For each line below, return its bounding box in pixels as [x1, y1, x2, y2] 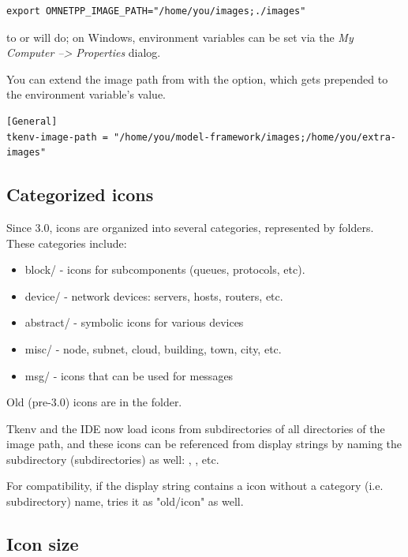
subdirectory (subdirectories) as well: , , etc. [6, 450, 219, 467]
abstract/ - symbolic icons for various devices [24, 314, 244, 331]
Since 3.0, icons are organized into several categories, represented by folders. [6, 219, 374, 235]
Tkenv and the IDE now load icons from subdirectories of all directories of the [6, 420, 385, 436]
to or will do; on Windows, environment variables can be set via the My [6, 28, 354, 45]
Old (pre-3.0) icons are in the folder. [6, 394, 182, 410]
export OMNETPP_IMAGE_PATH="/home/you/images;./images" [6, 6, 306, 17]
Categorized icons [6, 182, 154, 207]
